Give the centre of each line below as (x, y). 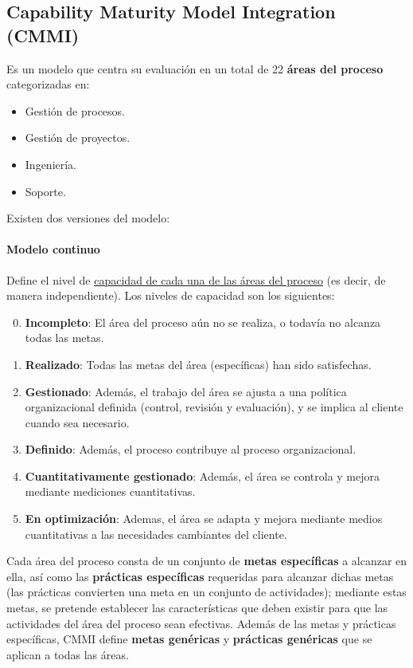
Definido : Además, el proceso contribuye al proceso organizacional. (191, 449)
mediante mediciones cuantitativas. (110, 491)
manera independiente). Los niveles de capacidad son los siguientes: (171, 295)
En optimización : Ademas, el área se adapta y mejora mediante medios (204, 519)
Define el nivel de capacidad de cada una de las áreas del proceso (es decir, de (196, 279)
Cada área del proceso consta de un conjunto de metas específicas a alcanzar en (207, 561)
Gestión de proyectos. (78, 138)
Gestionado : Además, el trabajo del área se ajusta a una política (186, 391)
